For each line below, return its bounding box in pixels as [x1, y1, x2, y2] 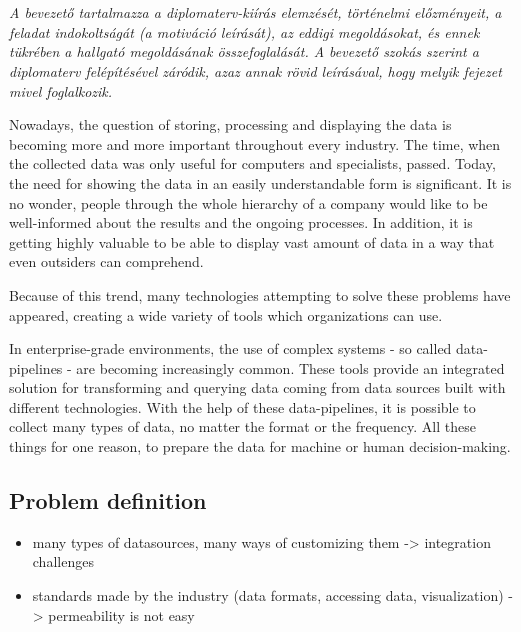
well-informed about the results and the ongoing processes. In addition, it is [9, 212, 473, 233]
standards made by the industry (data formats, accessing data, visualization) [32, 585, 504, 606]
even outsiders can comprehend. [9, 251, 204, 272]
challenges [32, 551, 94, 572]
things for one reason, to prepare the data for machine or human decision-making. [9, 436, 511, 457]
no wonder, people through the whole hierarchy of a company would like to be [9, 192, 488, 213]
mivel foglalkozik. [9, 80, 113, 101]
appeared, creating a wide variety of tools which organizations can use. [9, 304, 443, 325]
